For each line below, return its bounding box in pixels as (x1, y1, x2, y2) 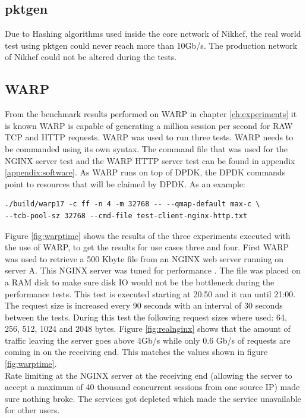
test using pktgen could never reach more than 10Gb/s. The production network (5, 39, 298, 51)
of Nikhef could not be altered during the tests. (5, 51, 177, 63)
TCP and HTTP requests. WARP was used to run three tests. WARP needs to (5, 131, 294, 143)
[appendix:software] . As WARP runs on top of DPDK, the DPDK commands (5, 166, 286, 178)
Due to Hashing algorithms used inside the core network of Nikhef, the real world (5, 27, 301, 40)
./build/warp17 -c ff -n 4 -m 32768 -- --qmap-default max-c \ (5, 200, 260, 209)
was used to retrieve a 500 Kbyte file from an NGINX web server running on (5, 252, 284, 265)
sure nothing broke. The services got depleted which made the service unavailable (5, 392, 301, 404)
